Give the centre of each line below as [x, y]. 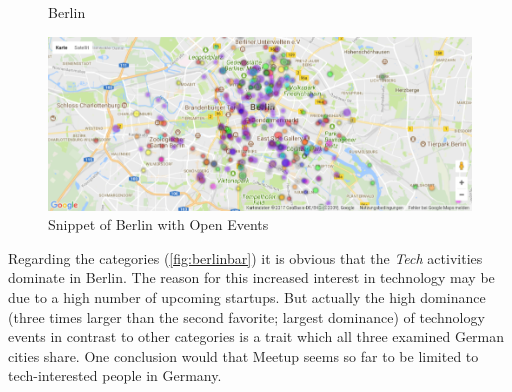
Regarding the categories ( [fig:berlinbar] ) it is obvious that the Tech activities [245, 257]
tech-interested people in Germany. [115, 375]
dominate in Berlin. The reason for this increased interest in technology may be [251, 277]
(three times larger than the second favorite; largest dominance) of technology [246, 316]
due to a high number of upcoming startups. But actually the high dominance [247, 296]
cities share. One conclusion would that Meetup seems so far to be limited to [243, 355]
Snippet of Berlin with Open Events [158, 224]
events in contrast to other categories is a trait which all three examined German [256, 336]
